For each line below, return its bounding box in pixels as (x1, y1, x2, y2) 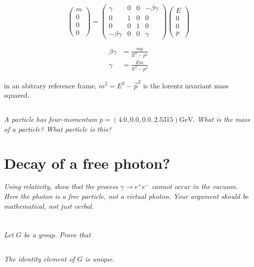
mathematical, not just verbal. (4, 200, 94, 211)
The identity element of (4, 254, 75, 264)
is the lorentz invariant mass (143, 80, 229, 90)
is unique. (85, 254, 115, 264)
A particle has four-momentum (4, 114, 97, 124)
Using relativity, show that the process (4, 181, 118, 191)
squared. (4, 90, 30, 100)
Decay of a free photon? (4, 153, 170, 173)
